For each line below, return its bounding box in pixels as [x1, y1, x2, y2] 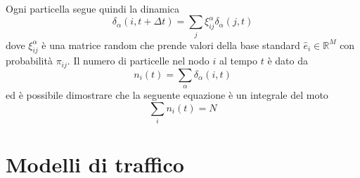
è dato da [267, 53, 308, 68]
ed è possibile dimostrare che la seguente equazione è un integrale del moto [6, 88, 328, 102]
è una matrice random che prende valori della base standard [41, 37, 300, 52]
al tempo [219, 53, 257, 68]
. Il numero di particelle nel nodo [67, 53, 210, 68]
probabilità [6, 53, 53, 68]
